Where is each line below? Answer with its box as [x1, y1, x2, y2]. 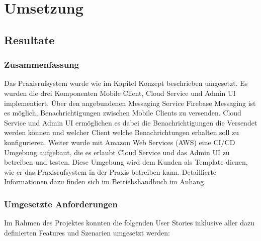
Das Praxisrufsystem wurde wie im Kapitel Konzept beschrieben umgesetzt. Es [4, 78, 248, 88]
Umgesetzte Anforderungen [4, 197, 118, 210]
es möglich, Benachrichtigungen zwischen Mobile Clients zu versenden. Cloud [4, 107, 241, 118]
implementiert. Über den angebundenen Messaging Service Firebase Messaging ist [4, 97, 256, 108]
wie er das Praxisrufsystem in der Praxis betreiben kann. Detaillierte [4, 166, 217, 177]
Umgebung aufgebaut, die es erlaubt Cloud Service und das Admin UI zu [4, 147, 230, 157]
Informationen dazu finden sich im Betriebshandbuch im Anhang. [4, 176, 206, 187]
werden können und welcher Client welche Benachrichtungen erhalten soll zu [4, 127, 239, 138]
